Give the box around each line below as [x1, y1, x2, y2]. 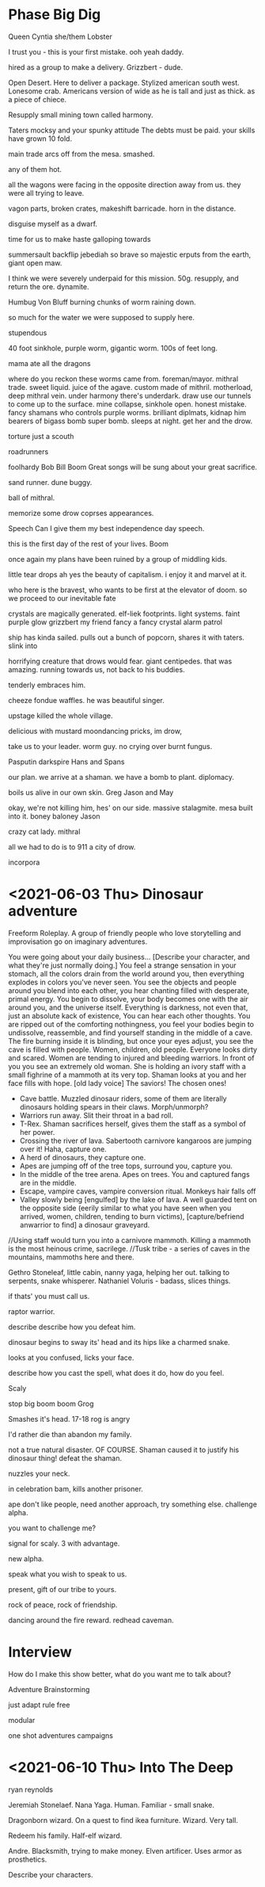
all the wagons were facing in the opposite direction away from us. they [8, 180, 241, 189]
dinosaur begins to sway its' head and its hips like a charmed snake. [8, 1337, 231, 1346]
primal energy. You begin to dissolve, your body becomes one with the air [8, 994, 248, 1003]
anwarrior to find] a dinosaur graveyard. [19, 1220, 150, 1229]
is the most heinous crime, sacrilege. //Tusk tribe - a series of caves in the [8, 1243, 251, 1253]
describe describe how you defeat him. [8, 1322, 136, 1331]
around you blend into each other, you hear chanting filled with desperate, [8, 985, 250, 995]
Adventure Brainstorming [8, 1684, 90, 1694]
